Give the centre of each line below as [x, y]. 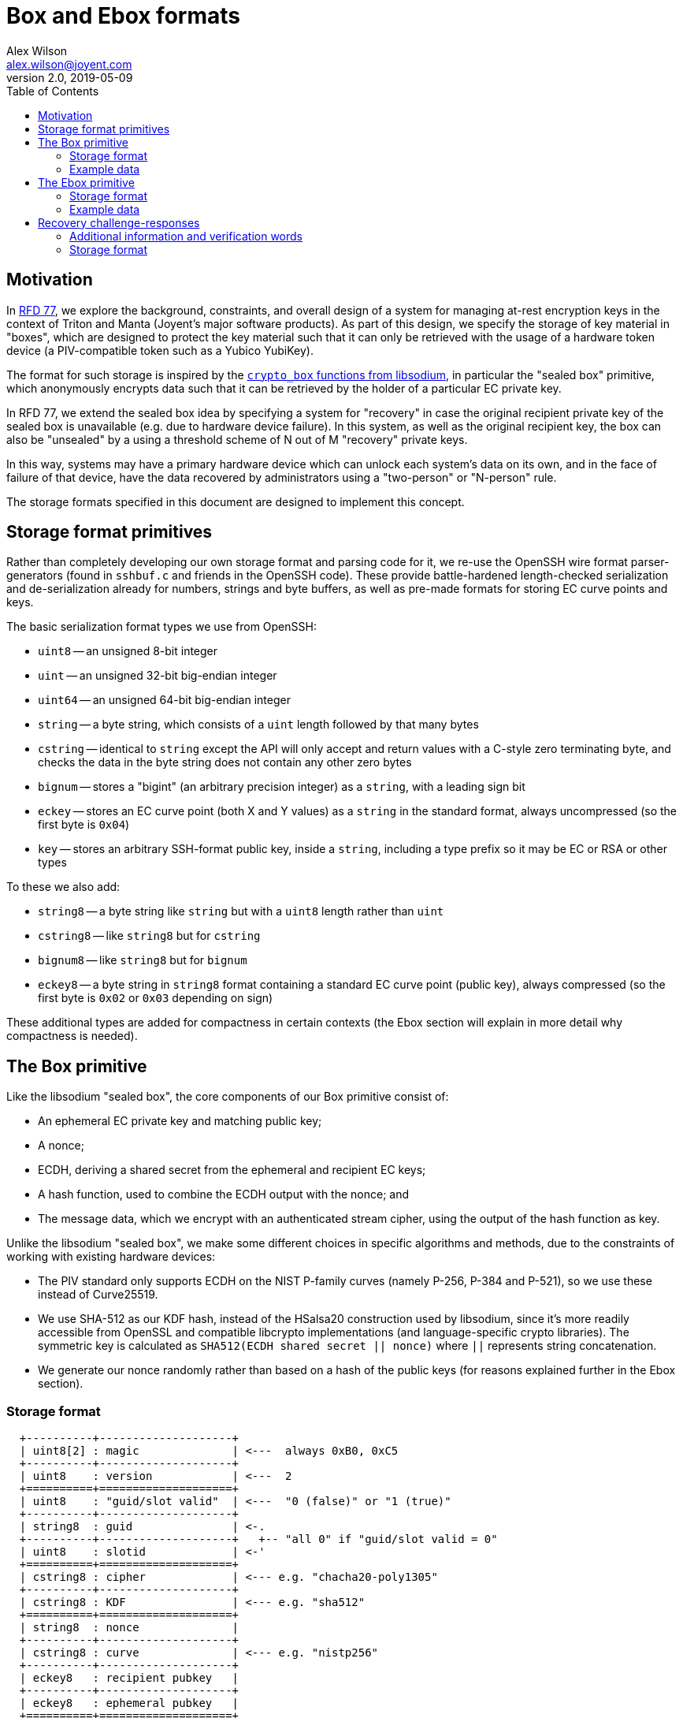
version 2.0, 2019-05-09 [70, 77]
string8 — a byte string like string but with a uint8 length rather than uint [241, 911]
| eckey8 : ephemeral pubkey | [129, 1703]
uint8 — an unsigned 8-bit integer [128, 651]
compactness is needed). [72, 1036]
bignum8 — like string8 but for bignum [143, 960]
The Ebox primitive [86, 182]
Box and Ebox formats [123, 16]
